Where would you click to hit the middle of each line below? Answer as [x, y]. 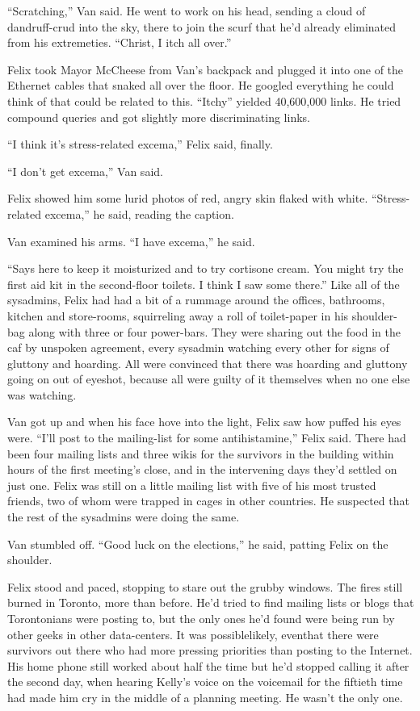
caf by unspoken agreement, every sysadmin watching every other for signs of [198, 347]
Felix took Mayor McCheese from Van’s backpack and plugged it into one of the [206, 69]
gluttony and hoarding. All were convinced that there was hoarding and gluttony [208, 363]
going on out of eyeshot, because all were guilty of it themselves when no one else [209, 379]
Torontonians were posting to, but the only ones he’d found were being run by [201, 618]
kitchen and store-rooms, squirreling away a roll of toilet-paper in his [178, 315]
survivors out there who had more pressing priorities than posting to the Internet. [210, 650]
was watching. [42, 394]
